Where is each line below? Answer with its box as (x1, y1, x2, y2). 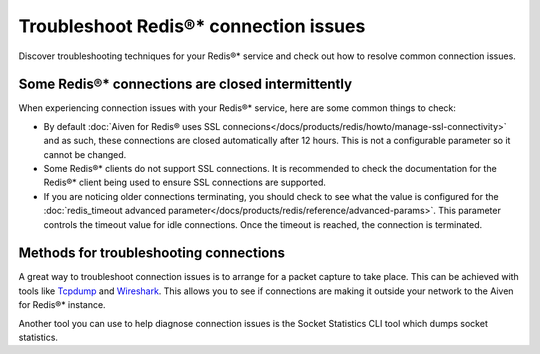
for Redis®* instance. (18, 299, 106, 311)
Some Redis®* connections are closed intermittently (18, 76, 353, 93)
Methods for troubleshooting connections (18, 245, 285, 262)
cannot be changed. (43, 148, 127, 160)
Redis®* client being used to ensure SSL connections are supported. (43, 176, 327, 189)
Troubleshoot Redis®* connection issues (18, 15, 366, 37)
